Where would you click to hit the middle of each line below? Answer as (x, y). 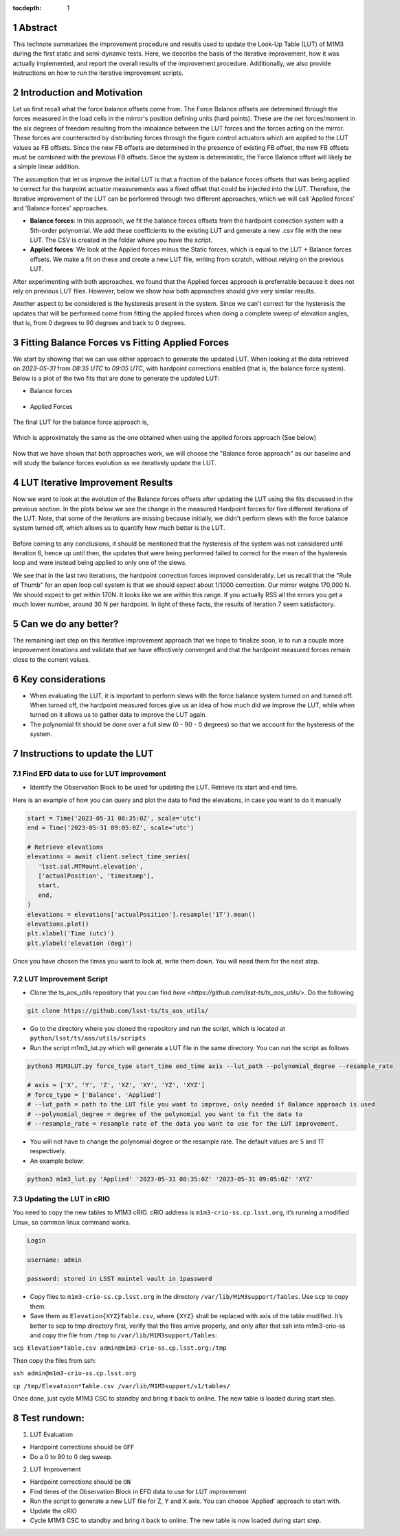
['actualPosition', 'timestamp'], (96, 876)
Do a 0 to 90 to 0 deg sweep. (71, 1456)
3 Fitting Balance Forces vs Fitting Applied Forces (121, 343)
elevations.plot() (58, 924)
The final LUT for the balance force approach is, (81, 422)
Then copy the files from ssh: (54, 1360)
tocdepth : (27, 8)
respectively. (48, 1151)
